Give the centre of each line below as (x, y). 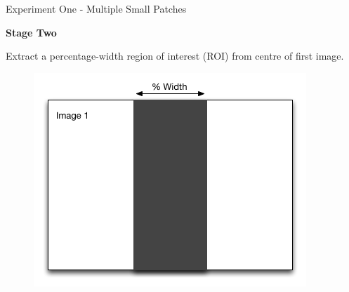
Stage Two (31, 32)
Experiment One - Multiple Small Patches (96, 8)
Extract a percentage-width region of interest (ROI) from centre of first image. (175, 56)
